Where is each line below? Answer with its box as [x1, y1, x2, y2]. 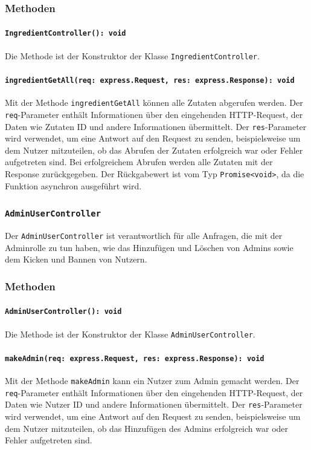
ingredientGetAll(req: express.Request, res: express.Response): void [5, 76, 295, 85]
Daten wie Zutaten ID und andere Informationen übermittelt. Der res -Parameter [5, 120, 307, 132]
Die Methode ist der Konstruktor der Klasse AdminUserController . [5, 327, 255, 340]
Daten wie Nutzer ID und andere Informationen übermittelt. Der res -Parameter [5, 398, 303, 411]
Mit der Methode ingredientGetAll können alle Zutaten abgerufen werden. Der [5, 96, 303, 109]
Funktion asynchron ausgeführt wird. [5, 179, 142, 192]
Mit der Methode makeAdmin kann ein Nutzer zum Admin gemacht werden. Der [5, 374, 300, 387]
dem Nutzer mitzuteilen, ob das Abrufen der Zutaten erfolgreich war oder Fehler [5, 143, 303, 156]
